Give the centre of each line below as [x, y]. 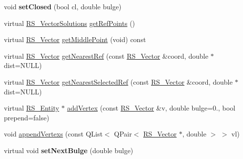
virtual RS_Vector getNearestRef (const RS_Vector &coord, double [106, 56]
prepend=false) [27, 117]
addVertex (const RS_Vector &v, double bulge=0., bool [151, 108]
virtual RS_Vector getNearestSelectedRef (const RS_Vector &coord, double [118, 81]
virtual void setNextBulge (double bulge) [69, 150]
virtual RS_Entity [32, 108]
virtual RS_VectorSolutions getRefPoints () [70, 23]
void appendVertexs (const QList [53, 134]
